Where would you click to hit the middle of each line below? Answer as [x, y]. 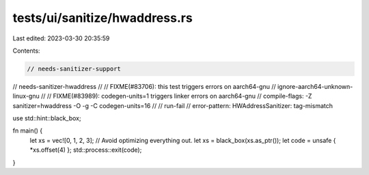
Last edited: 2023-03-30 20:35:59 [61, 38]
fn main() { [28, 131]
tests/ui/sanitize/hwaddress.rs [102, 18]
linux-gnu [26, 96]
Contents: [26, 51]
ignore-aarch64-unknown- [315, 86]
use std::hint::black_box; [47, 118]
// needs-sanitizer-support [74, 69]
